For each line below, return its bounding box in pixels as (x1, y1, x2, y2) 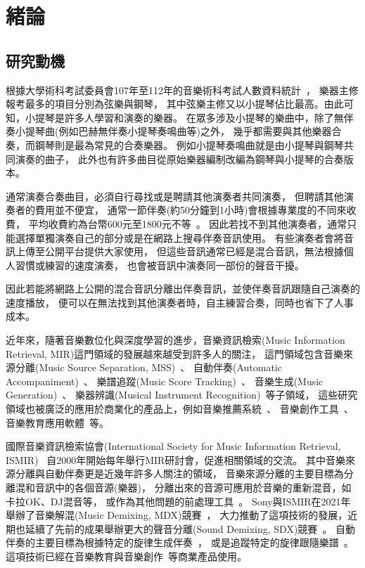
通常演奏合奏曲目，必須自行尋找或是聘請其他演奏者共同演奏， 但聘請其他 (6, 188, 344, 203)
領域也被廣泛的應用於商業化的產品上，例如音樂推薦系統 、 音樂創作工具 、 (6, 401, 354, 416)
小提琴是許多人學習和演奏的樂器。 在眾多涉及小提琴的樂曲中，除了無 (25, 110, 344, 124)
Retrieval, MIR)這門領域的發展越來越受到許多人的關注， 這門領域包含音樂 (6, 346, 343, 361)
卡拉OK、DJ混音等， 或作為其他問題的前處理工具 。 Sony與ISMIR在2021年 (6, 493, 351, 508)
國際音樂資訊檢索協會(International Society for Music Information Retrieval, (6, 439, 341, 453)
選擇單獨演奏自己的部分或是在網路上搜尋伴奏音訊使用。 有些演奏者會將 (15, 230, 344, 245)
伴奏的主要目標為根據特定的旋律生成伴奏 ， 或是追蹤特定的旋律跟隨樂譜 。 (6, 535, 354, 550)
